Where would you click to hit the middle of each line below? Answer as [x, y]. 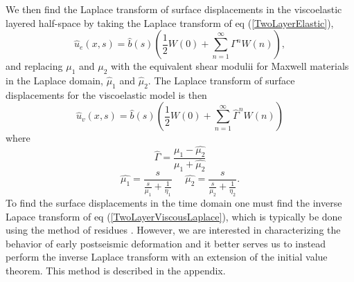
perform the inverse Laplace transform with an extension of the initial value [167, 257]
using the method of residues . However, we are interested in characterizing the [173, 230]
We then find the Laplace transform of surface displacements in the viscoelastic [174, 9]
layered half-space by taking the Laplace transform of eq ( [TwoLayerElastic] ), [170, 22]
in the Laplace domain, [54, 80]
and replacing [34, 66]
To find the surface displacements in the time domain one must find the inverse [174, 203]
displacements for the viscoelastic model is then [106, 94]
